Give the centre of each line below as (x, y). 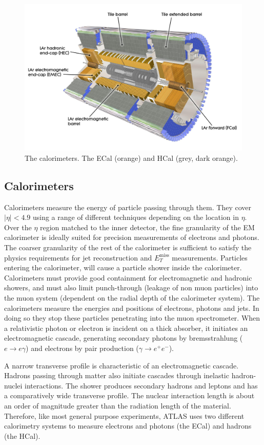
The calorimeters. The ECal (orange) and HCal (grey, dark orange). (131, 157)
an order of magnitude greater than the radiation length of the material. (118, 405)
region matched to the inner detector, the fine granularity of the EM (147, 227)
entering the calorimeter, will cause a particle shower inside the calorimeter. (123, 267)
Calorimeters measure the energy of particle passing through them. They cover (128, 207)
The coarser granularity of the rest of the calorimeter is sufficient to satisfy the (128, 247)
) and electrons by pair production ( (82, 348)
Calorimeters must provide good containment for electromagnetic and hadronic (128, 277)
